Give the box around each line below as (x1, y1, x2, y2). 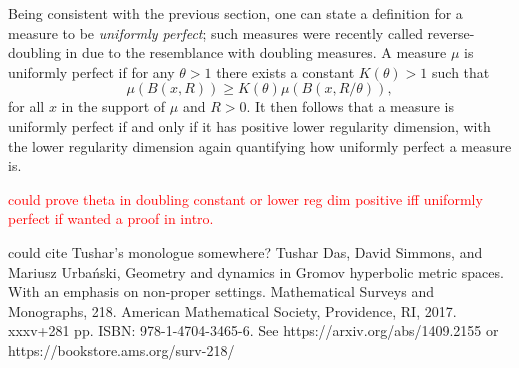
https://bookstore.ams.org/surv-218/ (8, 339, 235, 360)
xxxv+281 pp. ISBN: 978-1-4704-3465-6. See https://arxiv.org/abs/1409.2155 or (8, 320, 499, 341)
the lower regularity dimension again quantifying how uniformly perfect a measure (8, 135, 512, 156)
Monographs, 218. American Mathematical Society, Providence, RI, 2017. (8, 300, 457, 321)
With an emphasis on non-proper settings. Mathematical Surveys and (8, 281, 434, 302)
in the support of (61, 96, 166, 117)
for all (8, 96, 45, 117)
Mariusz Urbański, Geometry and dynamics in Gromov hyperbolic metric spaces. (8, 261, 504, 282)
